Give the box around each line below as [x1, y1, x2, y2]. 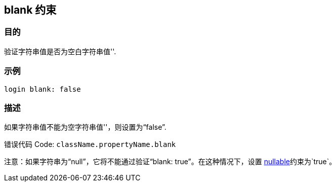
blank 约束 [4, 4, 57, 16]
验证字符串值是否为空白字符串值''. [4, 47, 116, 56]
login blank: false [4, 85, 81, 93]
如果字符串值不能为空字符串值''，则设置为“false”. [4, 123, 166, 132]
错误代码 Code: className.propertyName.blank [4, 140, 176, 149]
